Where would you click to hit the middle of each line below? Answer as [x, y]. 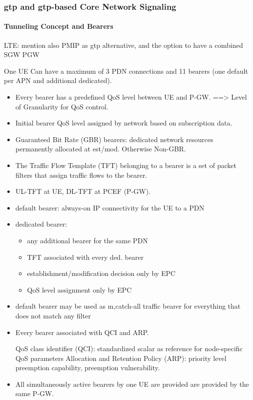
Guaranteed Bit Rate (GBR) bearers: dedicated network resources [114, 139]
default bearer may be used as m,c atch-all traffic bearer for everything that [128, 306]
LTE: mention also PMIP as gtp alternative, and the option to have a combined [124, 45]
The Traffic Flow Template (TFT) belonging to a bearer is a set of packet [126, 165]
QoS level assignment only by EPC [79, 289]
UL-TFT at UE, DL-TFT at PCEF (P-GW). [83, 191]
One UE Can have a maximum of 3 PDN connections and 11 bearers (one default [126, 71]
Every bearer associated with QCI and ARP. [82, 332]
